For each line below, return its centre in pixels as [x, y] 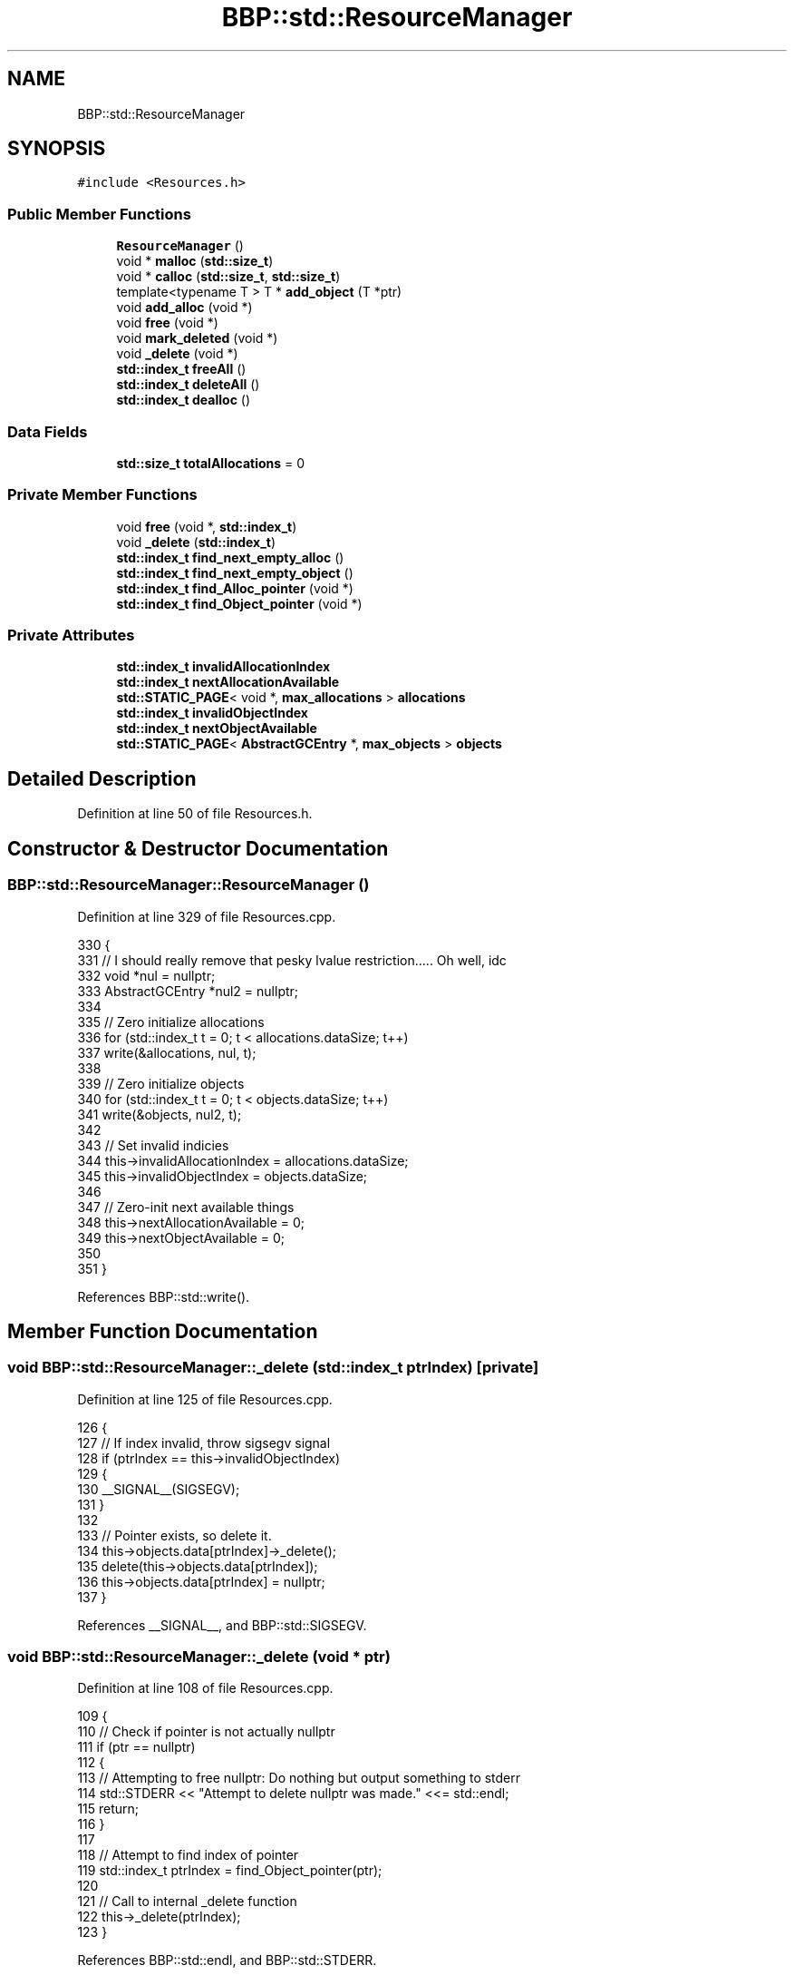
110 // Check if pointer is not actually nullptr [206, 1732]
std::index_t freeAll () [181, 369]
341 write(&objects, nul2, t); [160, 1114]
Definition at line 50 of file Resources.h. [195, 814]
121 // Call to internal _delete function [187, 1902]
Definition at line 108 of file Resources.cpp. [205, 1688]
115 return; [108, 1809]
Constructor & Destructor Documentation [198, 848]
